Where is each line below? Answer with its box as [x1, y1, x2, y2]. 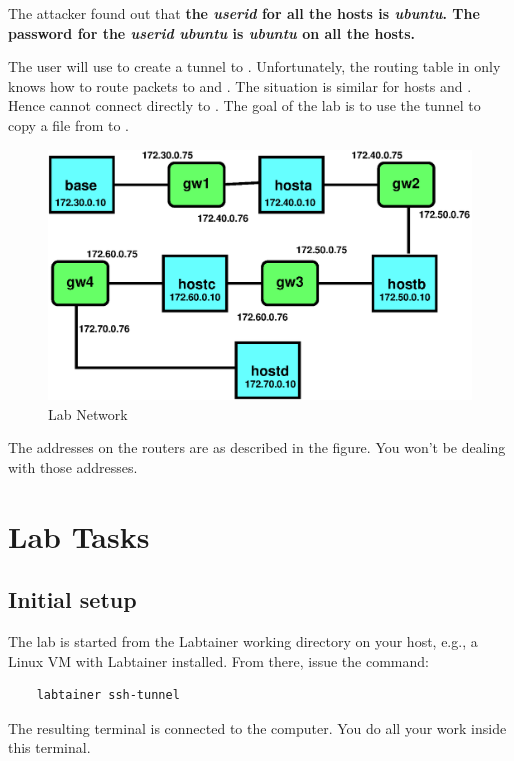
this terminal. [8, 737, 91, 758]
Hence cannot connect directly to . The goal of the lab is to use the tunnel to [8, 95, 481, 116]
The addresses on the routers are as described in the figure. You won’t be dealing [8, 437, 506, 458]
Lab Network [48, 403, 128, 424]
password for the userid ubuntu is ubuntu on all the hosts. [8, 22, 416, 43]
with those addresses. [8, 456, 138, 477]
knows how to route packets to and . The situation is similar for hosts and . [8, 75, 472, 96]
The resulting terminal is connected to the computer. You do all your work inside [8, 717, 507, 738]
